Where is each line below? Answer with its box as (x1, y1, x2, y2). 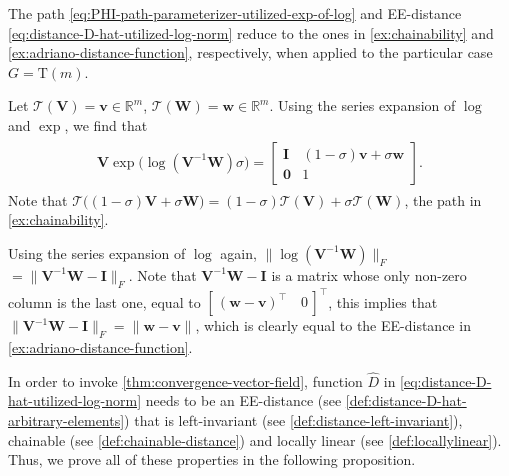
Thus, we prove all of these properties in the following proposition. (8, 449, 416, 470)
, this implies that (328, 291, 438, 312)
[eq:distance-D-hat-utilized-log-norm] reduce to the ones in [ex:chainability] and (8, 22, 494, 43)
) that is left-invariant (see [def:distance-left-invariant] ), (124, 409, 463, 430)
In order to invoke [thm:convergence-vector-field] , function (8, 370, 363, 391)
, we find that (64, 114, 148, 135)
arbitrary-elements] (8, 409, 125, 430)
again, (220, 242, 257, 263)
